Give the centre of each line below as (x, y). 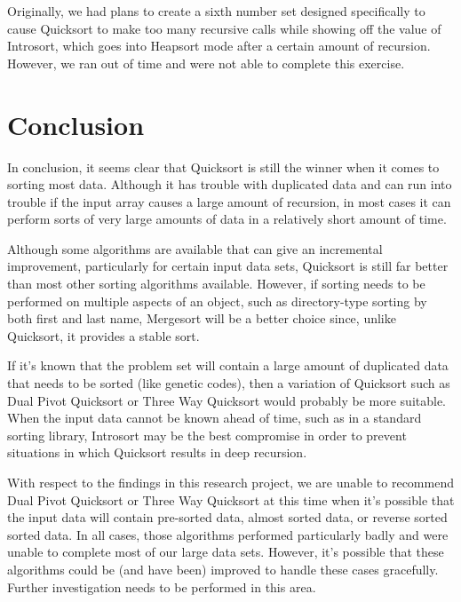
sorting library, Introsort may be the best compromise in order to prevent (207, 435)
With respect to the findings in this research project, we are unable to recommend (230, 482)
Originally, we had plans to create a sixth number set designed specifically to (216, 11)
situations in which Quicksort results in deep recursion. (157, 452)
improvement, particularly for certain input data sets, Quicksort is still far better (228, 266)
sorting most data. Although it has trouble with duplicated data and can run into (230, 184)
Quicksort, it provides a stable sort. (103, 335)
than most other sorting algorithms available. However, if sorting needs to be (216, 284)
